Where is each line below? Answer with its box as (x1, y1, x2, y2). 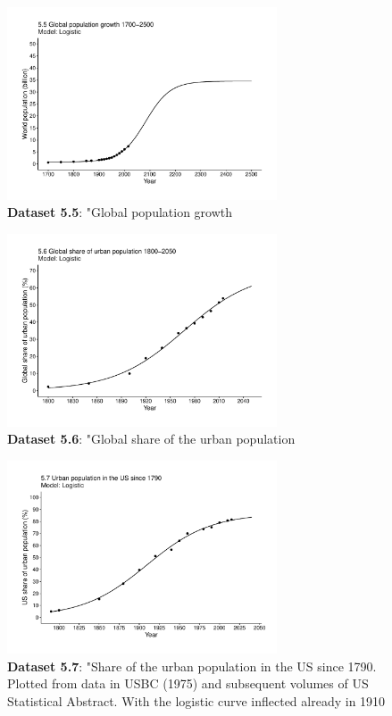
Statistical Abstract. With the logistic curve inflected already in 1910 (7, 691, 386, 710)
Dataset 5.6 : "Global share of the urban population (7, 429, 296, 448)
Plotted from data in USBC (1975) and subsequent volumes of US (7, 674, 369, 693)
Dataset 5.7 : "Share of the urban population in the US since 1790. (7, 656, 377, 675)
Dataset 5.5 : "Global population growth (7, 203, 233, 221)
